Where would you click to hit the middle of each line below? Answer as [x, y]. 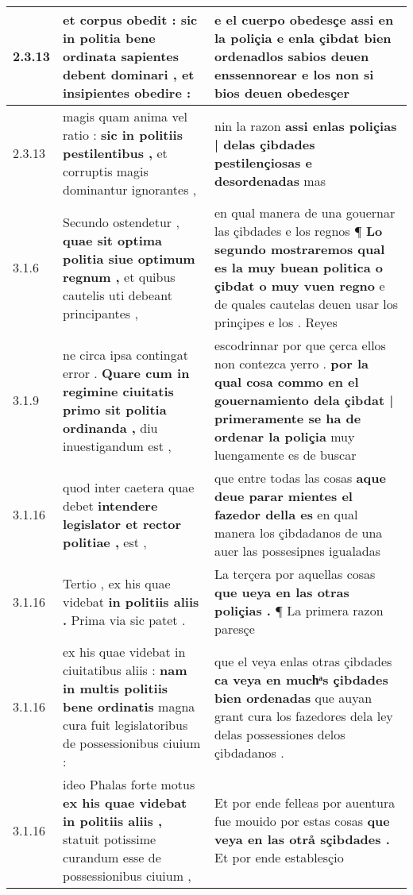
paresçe [235, 629]
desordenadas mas [270, 180]
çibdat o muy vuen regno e [300, 285]
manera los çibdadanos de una [299, 532]
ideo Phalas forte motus [129, 784]
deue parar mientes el [284, 496]
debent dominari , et [129, 74]
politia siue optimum [129, 258]
